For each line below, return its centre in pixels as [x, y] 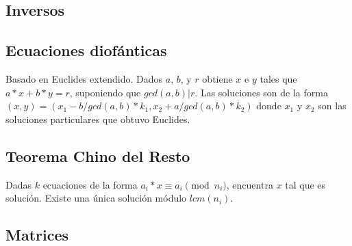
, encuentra [250, 184]
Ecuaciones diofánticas [86, 50]
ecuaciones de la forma [90, 184]
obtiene [217, 78]
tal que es [305, 184]
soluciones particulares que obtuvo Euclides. [98, 119]
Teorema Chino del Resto [98, 155]
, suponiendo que [105, 92]
